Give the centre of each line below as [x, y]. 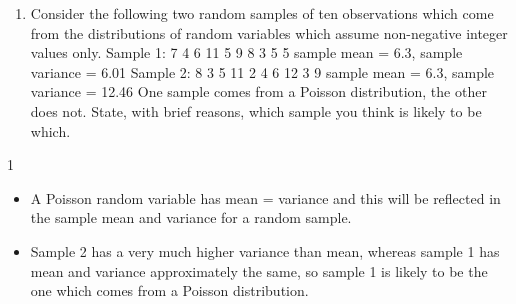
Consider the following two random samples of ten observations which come [262, 13]
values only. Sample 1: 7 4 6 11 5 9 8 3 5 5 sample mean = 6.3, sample [246, 52]
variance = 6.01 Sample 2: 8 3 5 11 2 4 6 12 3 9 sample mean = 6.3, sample [262, 71]
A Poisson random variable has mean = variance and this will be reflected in [265, 197]
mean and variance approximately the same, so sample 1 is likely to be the [259, 270]
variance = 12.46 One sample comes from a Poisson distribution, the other [258, 91]
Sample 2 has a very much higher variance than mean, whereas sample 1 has [265, 250]
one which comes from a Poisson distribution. [169, 290]
